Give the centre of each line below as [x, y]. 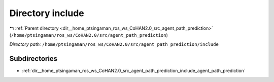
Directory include [47, 13]
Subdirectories [33, 59]
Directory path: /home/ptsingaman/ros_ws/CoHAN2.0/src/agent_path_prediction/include [114, 44]
